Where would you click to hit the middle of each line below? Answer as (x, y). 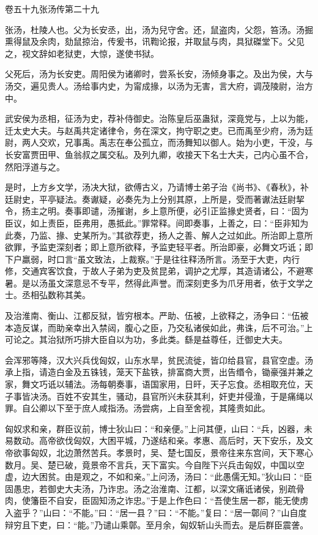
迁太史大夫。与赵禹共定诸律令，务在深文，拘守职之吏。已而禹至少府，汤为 (155, 130)
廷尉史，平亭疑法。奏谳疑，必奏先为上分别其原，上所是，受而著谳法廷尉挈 (155, 199)
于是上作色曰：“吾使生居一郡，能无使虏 (229, 500)
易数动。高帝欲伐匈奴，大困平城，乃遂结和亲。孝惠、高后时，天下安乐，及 (155, 440)
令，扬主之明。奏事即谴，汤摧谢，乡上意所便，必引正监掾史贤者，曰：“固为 (157, 211)
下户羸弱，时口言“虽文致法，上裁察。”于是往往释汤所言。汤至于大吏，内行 (153, 259)
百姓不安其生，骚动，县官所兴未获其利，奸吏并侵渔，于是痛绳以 (184, 396)
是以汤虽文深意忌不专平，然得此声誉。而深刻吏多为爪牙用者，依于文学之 (167, 282)
